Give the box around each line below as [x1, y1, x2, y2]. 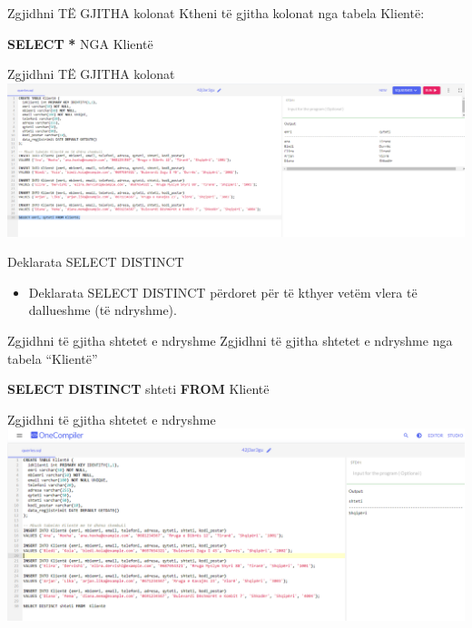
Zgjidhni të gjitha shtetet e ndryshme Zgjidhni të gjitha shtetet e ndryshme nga [7, 330, 453, 349]
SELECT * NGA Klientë [7, 34, 153, 53]
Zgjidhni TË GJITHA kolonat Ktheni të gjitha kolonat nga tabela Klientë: [7, 4, 425, 22]
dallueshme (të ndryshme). [28, 300, 177, 319]
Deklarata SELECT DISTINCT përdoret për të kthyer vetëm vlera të [28, 282, 418, 301]
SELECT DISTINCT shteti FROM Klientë [7, 379, 270, 398]
